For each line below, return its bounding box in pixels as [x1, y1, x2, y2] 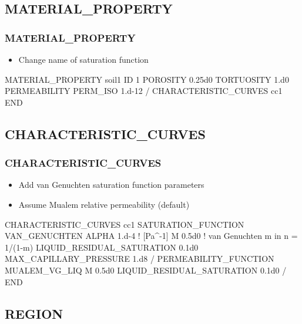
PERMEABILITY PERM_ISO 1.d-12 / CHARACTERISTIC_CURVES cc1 [5, 85, 283, 97]
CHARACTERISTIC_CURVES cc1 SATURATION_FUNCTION [5, 218, 244, 230]
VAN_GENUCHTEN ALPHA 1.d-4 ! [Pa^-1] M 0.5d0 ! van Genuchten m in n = [5, 230, 298, 242]
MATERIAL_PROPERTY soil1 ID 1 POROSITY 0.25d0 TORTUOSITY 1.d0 [5, 73, 289, 85]
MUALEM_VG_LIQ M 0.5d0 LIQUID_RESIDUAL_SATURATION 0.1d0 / [5, 264, 287, 276]
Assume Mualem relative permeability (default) [18, 198, 190, 210]
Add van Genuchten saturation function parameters [18, 178, 204, 191]
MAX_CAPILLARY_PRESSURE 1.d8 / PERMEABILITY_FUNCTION [5, 252, 274, 265]
